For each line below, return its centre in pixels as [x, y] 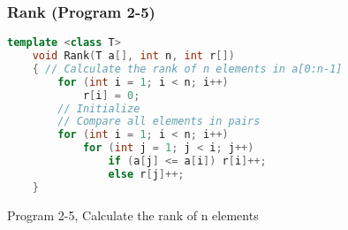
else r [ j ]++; [146, 174]
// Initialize [99, 108]
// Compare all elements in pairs [159, 122]
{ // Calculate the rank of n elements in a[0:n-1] [187, 69]
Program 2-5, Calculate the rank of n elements [133, 215]
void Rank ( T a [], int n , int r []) [133, 56]
